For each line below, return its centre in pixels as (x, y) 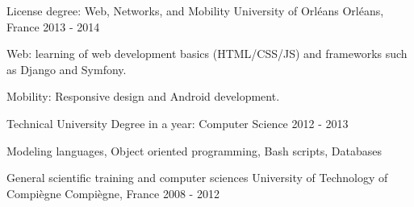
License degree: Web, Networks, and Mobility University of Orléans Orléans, (195, 10)
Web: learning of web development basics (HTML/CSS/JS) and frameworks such (207, 54)
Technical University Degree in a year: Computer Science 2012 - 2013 (178, 123)
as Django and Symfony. (67, 69)
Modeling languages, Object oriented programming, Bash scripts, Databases (194, 150)
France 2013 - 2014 (53, 26)
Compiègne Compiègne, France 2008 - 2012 (113, 193)
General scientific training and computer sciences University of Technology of (197, 178)
